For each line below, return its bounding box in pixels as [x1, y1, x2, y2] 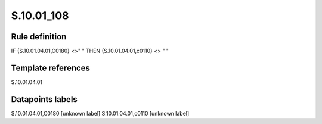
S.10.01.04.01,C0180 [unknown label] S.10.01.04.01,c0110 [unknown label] [11, 110, 190, 117]
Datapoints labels [11, 94, 78, 104]
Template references [11, 63, 91, 73]
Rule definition [11, 32, 67, 42]
